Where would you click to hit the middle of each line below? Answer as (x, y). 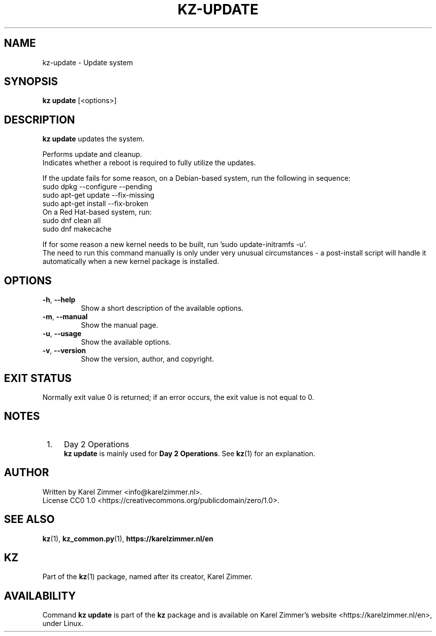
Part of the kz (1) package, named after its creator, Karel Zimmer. (148, 577)
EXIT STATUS (38, 378)
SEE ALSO (29, 519)
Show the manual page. (119, 325)
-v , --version (64, 351)
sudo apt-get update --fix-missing (99, 195)
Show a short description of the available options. (162, 308)
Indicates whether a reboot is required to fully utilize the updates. (149, 163)
